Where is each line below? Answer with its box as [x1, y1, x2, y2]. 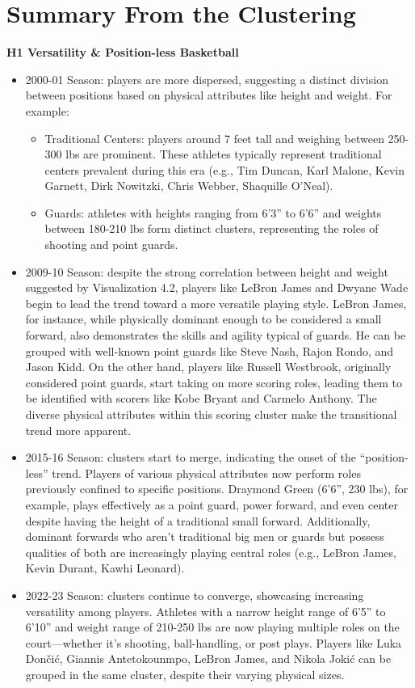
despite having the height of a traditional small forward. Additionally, [25, 512, 371, 529]
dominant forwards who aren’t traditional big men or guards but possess [25, 528, 384, 545]
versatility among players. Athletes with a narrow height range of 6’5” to [25, 602, 386, 619]
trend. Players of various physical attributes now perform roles [52, 464, 361, 481]
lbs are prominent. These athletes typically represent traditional [65, 146, 382, 163]
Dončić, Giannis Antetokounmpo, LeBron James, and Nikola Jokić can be [25, 650, 392, 667]
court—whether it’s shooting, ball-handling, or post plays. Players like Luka [25, 634, 402, 651]
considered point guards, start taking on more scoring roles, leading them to [25, 374, 402, 390]
